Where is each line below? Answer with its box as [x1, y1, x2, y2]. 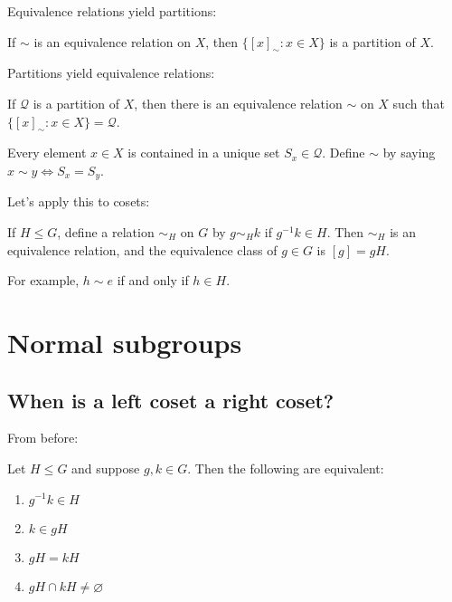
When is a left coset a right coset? [7, 386, 334, 414]
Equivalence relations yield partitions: [7, 2, 217, 20]
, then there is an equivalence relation [134, 93, 343, 112]
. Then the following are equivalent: [187, 458, 384, 477]
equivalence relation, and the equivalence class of [7, 240, 278, 259]
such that [392, 93, 445, 112]
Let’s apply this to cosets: [7, 192, 150, 211]
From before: [7, 428, 79, 447]
